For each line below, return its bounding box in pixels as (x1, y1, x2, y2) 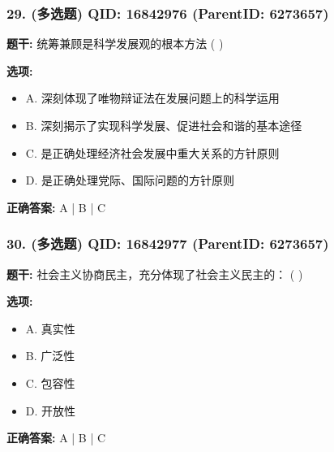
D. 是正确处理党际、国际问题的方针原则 (25, 172, 235, 189)
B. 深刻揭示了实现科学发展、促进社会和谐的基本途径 (25, 117, 302, 133)
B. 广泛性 (25, 347, 75, 364)
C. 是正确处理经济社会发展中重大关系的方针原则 (25, 144, 280, 161)
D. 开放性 (25, 402, 76, 419)
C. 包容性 (25, 374, 75, 391)
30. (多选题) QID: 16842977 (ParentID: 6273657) (6, 233, 329, 254)
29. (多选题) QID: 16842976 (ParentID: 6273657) (6, 2, 329, 23)
